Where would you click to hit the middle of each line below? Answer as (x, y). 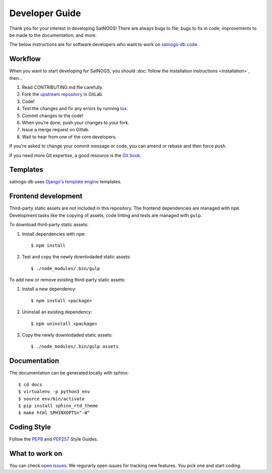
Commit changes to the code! (53, 116)
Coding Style (30, 427)
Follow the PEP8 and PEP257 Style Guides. (54, 439)
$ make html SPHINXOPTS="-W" (54, 413)
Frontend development (46, 196)
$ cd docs (30, 384)
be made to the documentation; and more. (53, 35)
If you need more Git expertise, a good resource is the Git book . (75, 155)
